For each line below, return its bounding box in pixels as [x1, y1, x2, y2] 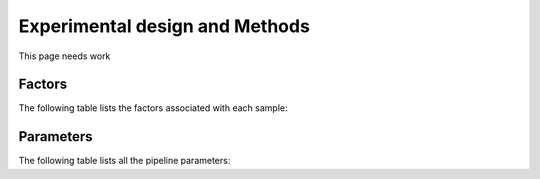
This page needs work [18, 50, 111, 62]
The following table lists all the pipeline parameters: [18, 155, 231, 167]
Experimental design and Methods [18, 15, 310, 37]
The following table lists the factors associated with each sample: [18, 102, 288, 114]
